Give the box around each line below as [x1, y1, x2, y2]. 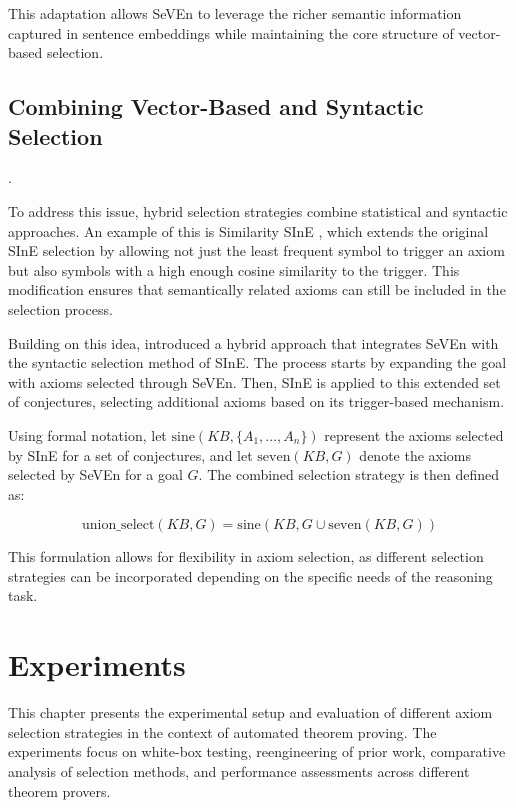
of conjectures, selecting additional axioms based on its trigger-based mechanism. [8, 391, 505, 412]
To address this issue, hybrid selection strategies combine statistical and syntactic [8, 200, 508, 221]
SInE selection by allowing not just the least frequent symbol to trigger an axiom [8, 240, 505, 261]
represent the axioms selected [324, 424, 504, 445]
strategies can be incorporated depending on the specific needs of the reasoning [8, 565, 493, 586]
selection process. [8, 298, 113, 319]
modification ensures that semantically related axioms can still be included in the [8, 279, 506, 300]
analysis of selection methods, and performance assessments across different [8, 760, 470, 781]
